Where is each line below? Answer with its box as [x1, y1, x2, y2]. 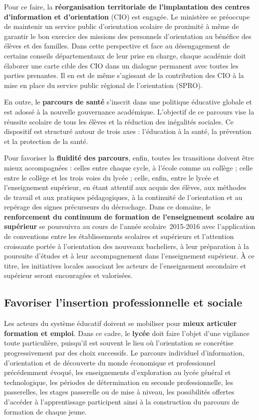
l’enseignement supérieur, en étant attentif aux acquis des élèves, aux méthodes [4, 182, 247, 192]
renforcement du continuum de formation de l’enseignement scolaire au [4, 211, 255, 221]
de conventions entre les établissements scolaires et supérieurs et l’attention [4, 231, 234, 241]
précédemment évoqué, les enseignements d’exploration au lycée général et [4, 367, 231, 377]
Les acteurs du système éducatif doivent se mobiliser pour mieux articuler [4, 318, 237, 328]
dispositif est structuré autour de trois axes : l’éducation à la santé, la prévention [4, 126, 252, 136]
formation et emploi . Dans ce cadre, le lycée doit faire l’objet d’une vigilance [4, 327, 250, 338]
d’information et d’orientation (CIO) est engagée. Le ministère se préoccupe [4, 11, 250, 21]
